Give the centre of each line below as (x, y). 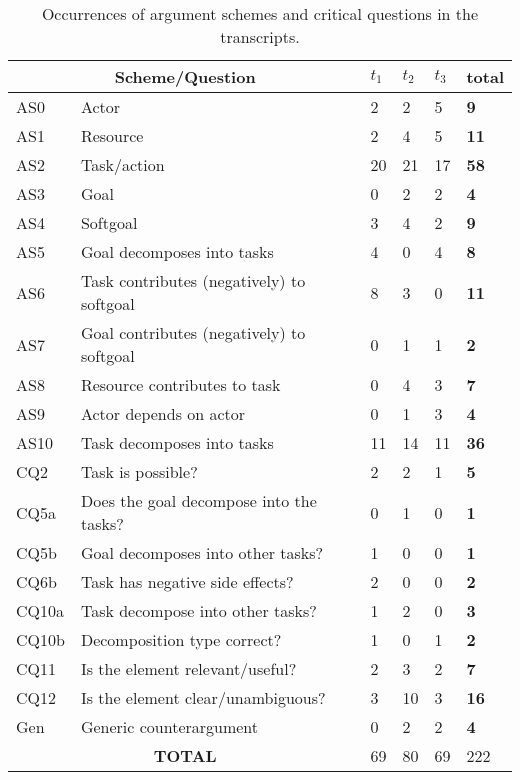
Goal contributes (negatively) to (193, 332)
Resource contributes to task (180, 384)
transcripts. (260, 36)
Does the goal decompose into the (198, 500)
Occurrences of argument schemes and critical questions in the (260, 13)
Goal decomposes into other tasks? (202, 552)
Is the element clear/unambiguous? (203, 697)
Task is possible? (139, 471)
